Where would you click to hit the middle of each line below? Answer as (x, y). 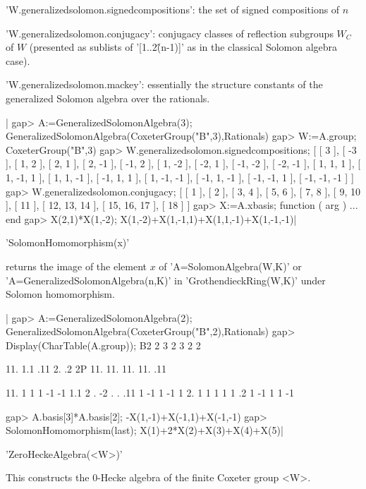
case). (18, 60)
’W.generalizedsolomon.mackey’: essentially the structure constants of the (164, 84)
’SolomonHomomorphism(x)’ (68, 242)
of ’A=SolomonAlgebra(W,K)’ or (230, 266)
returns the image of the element (77, 266)
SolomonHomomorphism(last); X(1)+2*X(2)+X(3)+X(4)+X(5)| (145, 430)
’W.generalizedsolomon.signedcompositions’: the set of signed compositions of (173, 9)
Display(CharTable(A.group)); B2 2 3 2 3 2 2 (103, 345)
